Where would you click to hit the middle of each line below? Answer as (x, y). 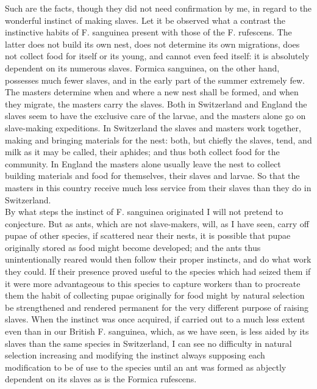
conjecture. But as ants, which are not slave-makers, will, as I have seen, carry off (157, 223)
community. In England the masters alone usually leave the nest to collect (143, 163)
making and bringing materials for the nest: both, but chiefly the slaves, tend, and (158, 140)
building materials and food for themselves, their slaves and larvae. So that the (152, 176)
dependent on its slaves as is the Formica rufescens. (101, 379)
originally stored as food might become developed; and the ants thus (133, 247)
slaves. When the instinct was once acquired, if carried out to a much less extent (155, 319)
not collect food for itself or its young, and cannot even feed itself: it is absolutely (157, 56)
